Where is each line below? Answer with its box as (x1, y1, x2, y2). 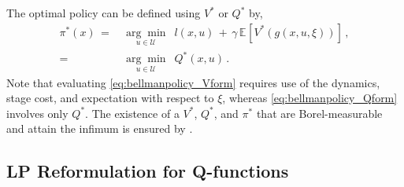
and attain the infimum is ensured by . (6, 120, 193, 137)
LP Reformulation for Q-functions (6, 159, 289, 183)
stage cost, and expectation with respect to (6, 90, 214, 106)
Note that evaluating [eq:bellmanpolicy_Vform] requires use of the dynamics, (6, 74, 380, 90)
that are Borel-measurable (256, 104, 383, 121)
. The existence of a (85, 104, 180, 121)
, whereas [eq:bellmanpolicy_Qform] (222, 90, 398, 106)
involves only (6, 104, 69, 121)
